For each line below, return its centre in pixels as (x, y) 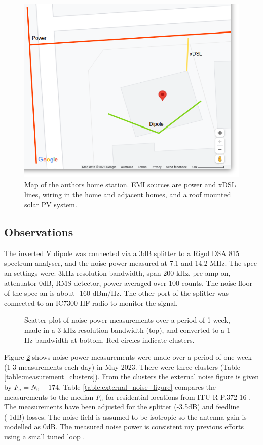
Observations (39, 231)
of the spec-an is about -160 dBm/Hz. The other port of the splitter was (117, 293)
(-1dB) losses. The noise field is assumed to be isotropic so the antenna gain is (125, 416)
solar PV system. (51, 204)
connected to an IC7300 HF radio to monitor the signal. (91, 303)
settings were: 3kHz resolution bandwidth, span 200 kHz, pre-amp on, (122, 273)
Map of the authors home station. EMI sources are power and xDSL (130, 184)
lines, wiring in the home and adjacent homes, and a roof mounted (128, 194)
